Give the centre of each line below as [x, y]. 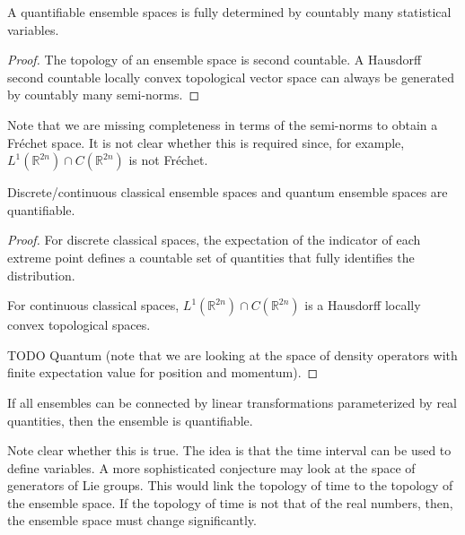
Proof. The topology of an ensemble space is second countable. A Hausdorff [215, 60]
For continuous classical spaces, [93, 305]
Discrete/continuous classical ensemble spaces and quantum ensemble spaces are [228, 192]
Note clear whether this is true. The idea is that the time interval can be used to [229, 450]
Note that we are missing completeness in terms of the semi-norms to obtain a [223, 124]
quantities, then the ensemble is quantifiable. [130, 420]
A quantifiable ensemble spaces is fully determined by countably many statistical [229, 12]
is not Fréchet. [168, 160]
